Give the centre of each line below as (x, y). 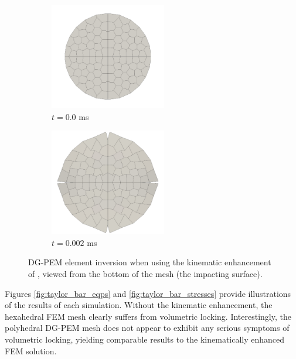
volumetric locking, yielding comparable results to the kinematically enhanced (145, 339)
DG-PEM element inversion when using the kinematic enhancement (150, 262)
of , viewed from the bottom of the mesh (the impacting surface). (145, 273)
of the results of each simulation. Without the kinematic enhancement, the (139, 305)
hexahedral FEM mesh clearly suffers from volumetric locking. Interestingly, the (148, 316)
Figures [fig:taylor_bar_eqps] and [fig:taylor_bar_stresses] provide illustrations (148, 293)
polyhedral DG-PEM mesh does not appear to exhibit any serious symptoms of (147, 328)
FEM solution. (31, 351)
